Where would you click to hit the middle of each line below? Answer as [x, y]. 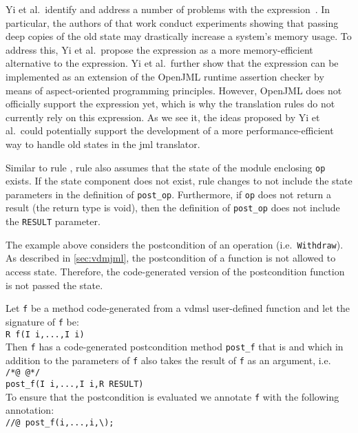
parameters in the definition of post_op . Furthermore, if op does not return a [169, 194]
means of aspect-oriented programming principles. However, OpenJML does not [174, 90]
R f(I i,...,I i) [45, 334]
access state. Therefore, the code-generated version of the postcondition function [175, 271]
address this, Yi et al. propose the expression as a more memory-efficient [159, 49]
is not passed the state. [54, 285]
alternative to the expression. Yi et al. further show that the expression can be [172, 63]
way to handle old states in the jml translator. [103, 144]
